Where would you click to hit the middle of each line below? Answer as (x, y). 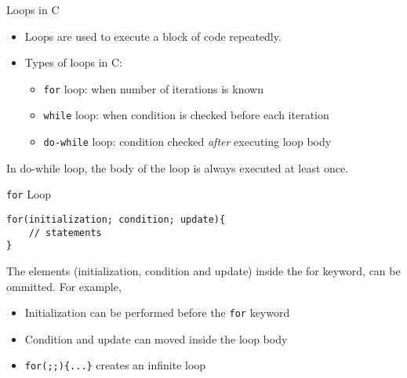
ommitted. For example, (64, 286)
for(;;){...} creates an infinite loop (115, 365)
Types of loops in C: (74, 62)
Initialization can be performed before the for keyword (157, 313)
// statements (65, 233)
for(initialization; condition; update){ (116, 220)
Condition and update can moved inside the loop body (156, 338)
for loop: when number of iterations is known (153, 88)
